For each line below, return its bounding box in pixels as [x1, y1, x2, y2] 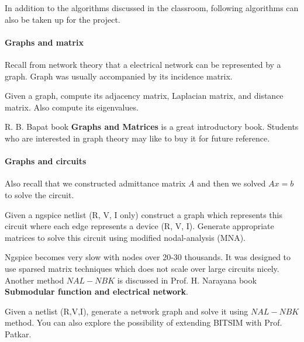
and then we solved [197, 177, 266, 189]
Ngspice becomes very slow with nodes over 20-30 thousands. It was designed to [5, 251, 291, 263]
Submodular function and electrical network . [5, 285, 189, 298]
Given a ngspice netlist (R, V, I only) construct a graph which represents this [5, 208, 282, 220]
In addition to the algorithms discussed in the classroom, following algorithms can [5, 2, 299, 13]
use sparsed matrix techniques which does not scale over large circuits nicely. [5, 262, 279, 274]
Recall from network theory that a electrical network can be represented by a [5, 58, 281, 70]
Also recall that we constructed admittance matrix [5, 177, 186, 189]
